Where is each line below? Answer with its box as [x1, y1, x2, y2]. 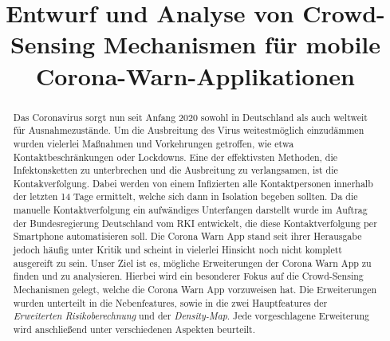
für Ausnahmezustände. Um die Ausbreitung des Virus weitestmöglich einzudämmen [13, 123, 364, 137]
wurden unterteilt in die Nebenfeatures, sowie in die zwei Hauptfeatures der [13, 296, 328, 309]
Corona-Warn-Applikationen [36, 59, 355, 92]
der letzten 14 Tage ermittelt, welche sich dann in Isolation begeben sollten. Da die [13, 190, 358, 203]
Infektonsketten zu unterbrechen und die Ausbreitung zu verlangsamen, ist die [13, 163, 338, 177]
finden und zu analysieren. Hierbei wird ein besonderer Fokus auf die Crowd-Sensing [13, 269, 364, 283]
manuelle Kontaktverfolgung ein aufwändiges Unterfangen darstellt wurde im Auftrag [13, 203, 368, 217]
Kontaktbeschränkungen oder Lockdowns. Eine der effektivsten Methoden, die [13, 150, 338, 163]
